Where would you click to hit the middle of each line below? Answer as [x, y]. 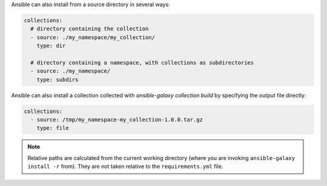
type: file [53, 128]
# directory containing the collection [90, 29]
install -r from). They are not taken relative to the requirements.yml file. [125, 167]
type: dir [51, 46]
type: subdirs [58, 79]
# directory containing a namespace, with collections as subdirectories [142, 63]
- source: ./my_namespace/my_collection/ [93, 37]
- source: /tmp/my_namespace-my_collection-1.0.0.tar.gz [117, 120]
